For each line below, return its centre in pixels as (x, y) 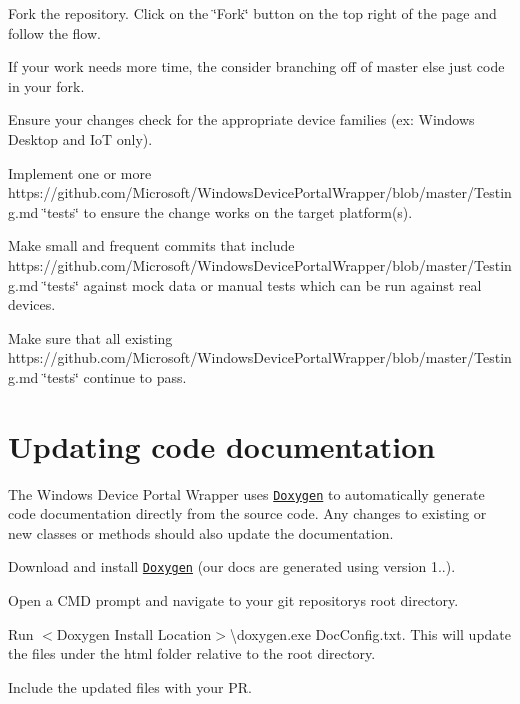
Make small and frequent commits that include (151, 245)
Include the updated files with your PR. (130, 686)
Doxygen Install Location (134, 633)
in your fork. (46, 85)
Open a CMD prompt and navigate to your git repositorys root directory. (233, 600)
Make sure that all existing (90, 337)
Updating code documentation (222, 445)
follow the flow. (54, 32)
